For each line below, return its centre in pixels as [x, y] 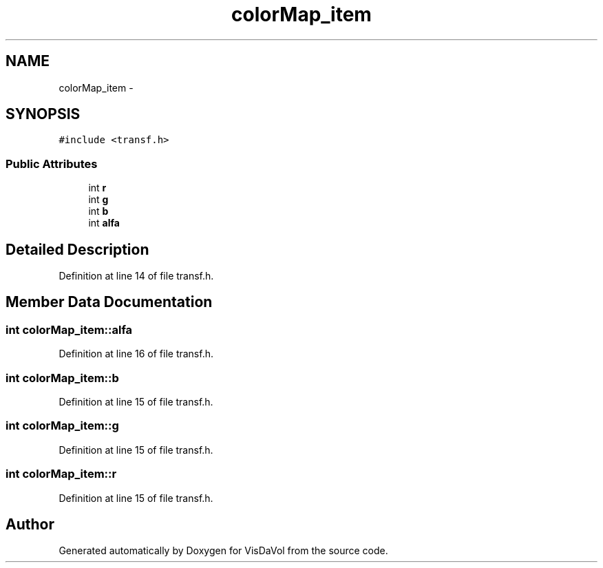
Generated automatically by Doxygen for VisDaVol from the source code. [223, 551]
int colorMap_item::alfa [69, 329]
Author [30, 524]
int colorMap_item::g [62, 426]
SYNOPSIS [43, 114]
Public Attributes [52, 164]
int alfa [104, 223]
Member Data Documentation [109, 302]
